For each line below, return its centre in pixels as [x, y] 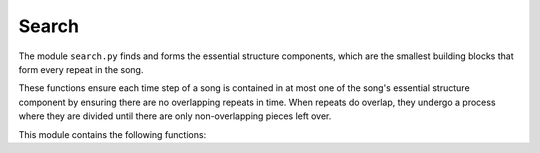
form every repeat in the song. [81, 69]
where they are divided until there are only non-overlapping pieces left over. [175, 116]
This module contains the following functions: [112, 134]
